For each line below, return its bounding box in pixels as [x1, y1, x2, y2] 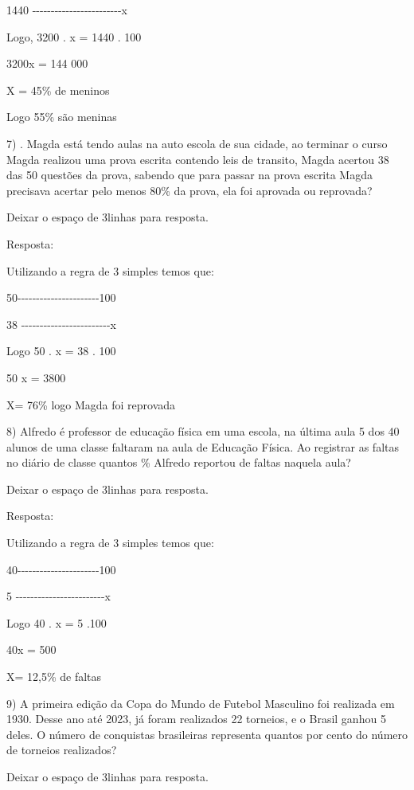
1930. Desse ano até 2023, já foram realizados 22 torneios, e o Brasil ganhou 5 [6, 710, 386, 727]
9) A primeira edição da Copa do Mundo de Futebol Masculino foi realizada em [6, 694, 395, 711]
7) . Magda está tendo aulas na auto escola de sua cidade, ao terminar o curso [6, 135, 388, 151]
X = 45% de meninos [6, 81, 110, 98]
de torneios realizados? [6, 741, 117, 758]
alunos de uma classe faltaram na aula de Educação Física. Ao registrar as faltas [6, 438, 399, 455]
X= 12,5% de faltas [6, 668, 102, 685]
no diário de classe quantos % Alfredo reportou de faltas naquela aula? [6, 454, 351, 471]
